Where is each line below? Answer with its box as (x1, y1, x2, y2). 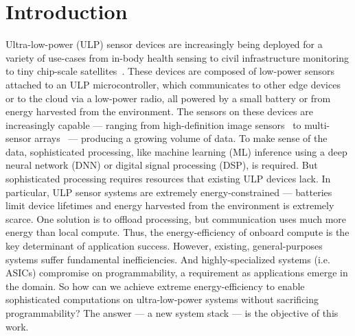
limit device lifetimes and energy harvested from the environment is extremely (5, 198, 334, 213)
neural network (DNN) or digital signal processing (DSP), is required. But (5, 158, 318, 172)
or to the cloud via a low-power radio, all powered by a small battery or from (5, 91, 331, 105)
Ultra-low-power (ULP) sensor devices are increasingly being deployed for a (5, 37, 323, 51)
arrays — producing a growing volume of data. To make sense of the (34, 131, 328, 145)
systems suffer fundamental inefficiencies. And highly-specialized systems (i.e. (5, 252, 330, 266)
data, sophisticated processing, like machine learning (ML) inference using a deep (5, 144, 347, 158)
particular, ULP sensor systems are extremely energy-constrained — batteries (5, 184, 332, 199)
